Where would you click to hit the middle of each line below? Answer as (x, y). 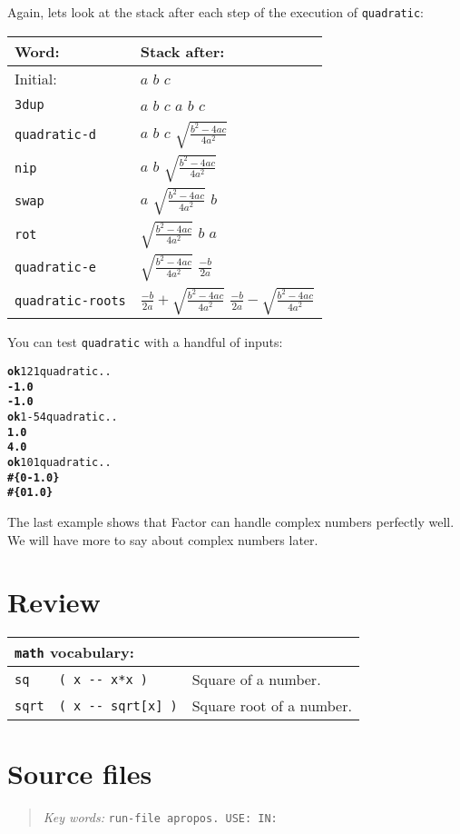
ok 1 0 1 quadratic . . (59, 462)
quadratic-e (56, 268)
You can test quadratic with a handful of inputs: (145, 342)
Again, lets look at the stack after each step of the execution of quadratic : (216, 12)
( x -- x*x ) (103, 679)
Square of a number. (256, 680)
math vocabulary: (74, 652)
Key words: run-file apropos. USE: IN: (160, 817)
